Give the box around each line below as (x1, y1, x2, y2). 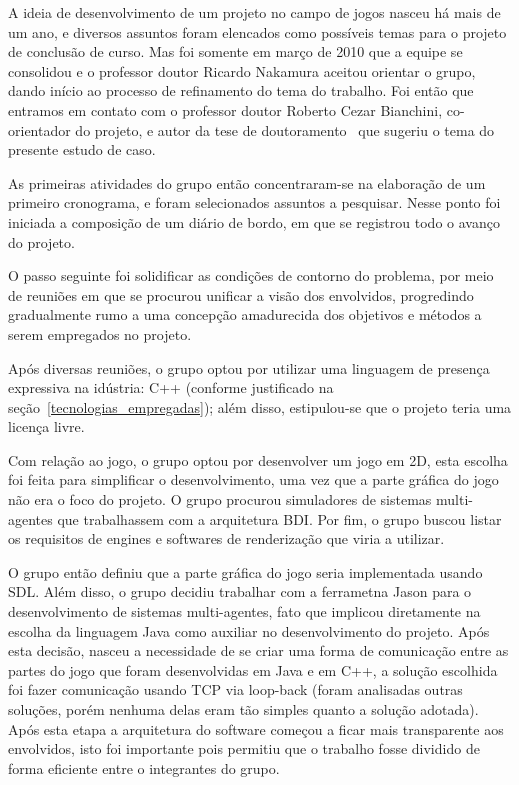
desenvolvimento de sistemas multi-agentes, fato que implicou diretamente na (8, 601, 481, 622)
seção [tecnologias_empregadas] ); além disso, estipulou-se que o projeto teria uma (8, 396, 512, 417)
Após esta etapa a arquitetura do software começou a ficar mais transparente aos (8, 718, 504, 739)
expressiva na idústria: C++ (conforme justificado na (8, 377, 334, 398)
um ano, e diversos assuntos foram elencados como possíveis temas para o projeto (8, 21, 507, 42)
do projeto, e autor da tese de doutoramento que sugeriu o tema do (75, 119, 495, 140)
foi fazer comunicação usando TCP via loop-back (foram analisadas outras (8, 679, 463, 700)
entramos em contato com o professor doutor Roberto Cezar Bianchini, (8, 99, 443, 120)
